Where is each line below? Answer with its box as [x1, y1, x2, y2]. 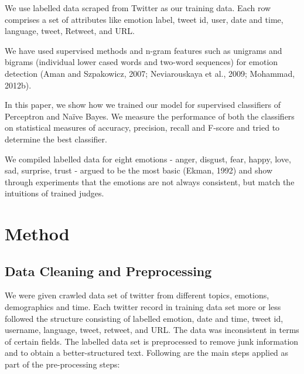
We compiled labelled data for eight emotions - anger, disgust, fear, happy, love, [5, 152, 291, 165]
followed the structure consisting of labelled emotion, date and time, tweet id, [5, 312, 283, 324]
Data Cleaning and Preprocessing [5, 261, 212, 280]
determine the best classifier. [5, 132, 107, 145]
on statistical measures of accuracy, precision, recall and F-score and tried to [5, 121, 280, 134]
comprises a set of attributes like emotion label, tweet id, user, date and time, [5, 13, 283, 25]
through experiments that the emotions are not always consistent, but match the [5, 175, 295, 188]
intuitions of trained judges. [5, 187, 104, 199]
